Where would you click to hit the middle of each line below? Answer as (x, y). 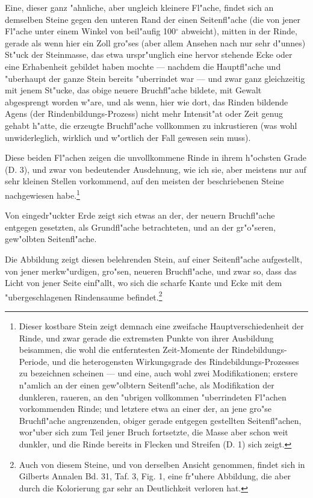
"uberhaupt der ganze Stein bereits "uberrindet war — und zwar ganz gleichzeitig (155, 78)
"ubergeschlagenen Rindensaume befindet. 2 (84, 296)
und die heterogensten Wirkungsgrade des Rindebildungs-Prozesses (175, 361)
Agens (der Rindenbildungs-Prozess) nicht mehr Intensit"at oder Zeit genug (144, 114)
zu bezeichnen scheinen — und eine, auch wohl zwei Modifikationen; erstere (158, 373)
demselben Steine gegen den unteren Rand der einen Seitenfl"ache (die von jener (153, 19)
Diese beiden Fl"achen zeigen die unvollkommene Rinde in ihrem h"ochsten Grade (156, 157)
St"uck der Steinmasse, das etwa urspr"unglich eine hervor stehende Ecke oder (149, 54)
